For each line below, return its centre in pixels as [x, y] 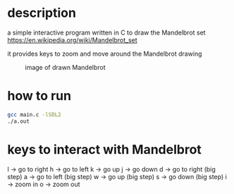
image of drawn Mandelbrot [65, 67]
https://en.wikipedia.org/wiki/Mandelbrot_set [72, 40]
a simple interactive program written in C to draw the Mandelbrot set [106, 32]
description [42, 13]
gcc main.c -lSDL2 [34, 114]
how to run [39, 96]
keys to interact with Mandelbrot [105, 149]
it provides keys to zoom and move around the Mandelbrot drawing [105, 54]
